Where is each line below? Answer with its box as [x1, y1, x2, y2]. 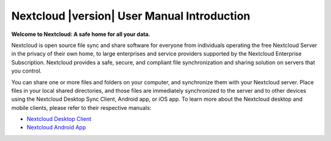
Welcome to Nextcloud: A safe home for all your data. [11, 31, 151, 38]
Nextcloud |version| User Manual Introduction [11, 9, 251, 23]
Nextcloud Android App [26, 124, 86, 131]
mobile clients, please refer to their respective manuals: [11, 104, 151, 111]
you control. [11, 67, 42, 74]
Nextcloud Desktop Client [26, 115, 92, 123]
